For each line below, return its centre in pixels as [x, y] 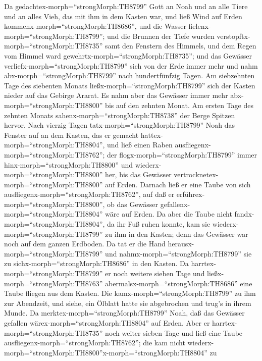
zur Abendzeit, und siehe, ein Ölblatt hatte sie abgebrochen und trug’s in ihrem [128, 303]
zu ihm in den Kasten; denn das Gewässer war [177, 234]
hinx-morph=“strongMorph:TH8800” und [68, 164]
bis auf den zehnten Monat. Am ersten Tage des [179, 105]
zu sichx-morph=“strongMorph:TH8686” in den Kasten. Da [96, 263]
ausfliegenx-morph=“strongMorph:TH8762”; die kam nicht [95, 343]
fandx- [244, 214]
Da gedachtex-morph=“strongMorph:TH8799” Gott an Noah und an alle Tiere [126, 6]
